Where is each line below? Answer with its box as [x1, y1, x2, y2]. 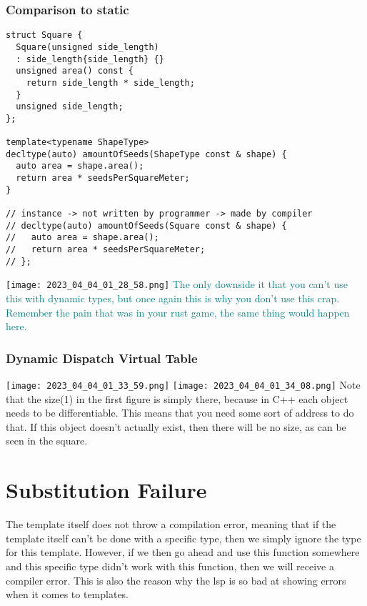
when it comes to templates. [6, 587, 129, 602]
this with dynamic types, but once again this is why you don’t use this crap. [6, 291, 340, 305]
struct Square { [6, 30, 83, 41]
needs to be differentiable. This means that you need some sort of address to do [6, 405, 354, 420]
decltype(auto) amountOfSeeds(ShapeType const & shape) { [6, 149, 287, 159]
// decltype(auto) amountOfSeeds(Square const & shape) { [6, 220, 287, 231]
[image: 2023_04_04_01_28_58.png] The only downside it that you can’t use [6, 277, 348, 292]
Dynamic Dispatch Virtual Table [6, 349, 198, 367]
